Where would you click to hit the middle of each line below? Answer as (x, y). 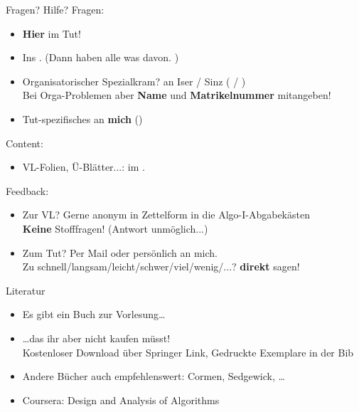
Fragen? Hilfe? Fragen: (55, 9)
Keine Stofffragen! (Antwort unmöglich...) (115, 228)
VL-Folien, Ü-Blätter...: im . (84, 167)
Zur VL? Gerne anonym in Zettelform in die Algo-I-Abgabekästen (166, 215)
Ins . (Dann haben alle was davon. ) (101, 57)
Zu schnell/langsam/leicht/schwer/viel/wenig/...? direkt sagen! (161, 266)
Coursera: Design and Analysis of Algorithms (121, 400)
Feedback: (27, 190)
